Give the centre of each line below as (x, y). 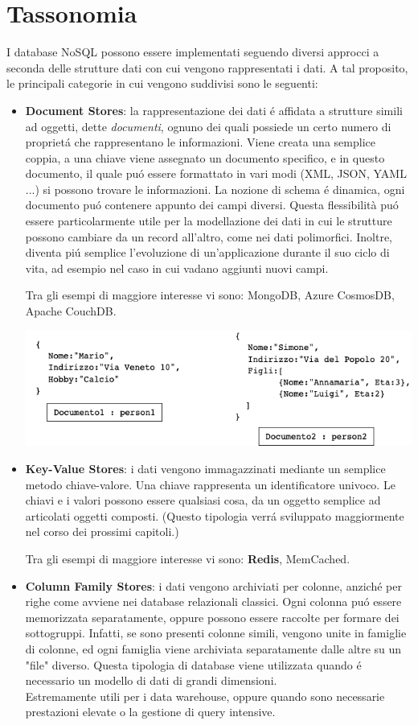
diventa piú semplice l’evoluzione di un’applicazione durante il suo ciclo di (207, 252)
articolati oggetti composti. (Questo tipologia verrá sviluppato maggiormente (215, 515)
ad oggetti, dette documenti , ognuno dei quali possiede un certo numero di (208, 126)
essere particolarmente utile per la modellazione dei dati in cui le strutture (209, 221)
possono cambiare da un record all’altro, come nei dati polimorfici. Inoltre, (209, 236)
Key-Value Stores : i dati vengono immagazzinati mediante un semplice (205, 468)
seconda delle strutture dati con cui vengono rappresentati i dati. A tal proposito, (207, 67)
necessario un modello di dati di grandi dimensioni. (151, 680)
